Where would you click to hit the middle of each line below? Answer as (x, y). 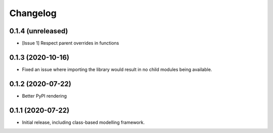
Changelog (33, 13)
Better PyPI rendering (44, 96)
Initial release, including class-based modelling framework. (83, 122)
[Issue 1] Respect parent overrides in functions (71, 43)
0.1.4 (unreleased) (39, 31)
